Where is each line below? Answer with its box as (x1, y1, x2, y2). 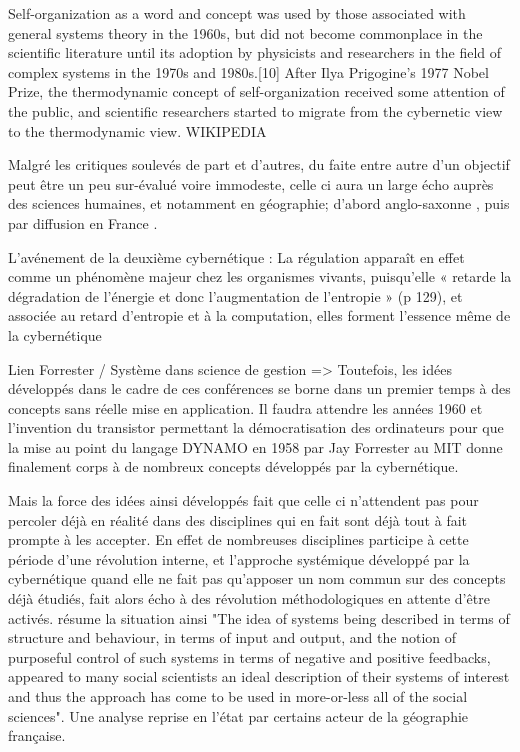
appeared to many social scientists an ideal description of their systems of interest (8, 666, 510, 687)
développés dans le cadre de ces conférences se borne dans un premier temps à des (8, 378, 511, 399)
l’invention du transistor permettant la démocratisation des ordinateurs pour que (8, 417, 504, 438)
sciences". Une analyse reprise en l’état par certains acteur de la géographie (8, 705, 469, 726)
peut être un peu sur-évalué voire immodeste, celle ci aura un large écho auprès (8, 173, 494, 194)
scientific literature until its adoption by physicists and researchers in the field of (8, 42, 502, 63)
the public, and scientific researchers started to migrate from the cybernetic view (8, 100, 503, 121)
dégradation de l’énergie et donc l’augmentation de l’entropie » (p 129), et (8, 285, 463, 306)
